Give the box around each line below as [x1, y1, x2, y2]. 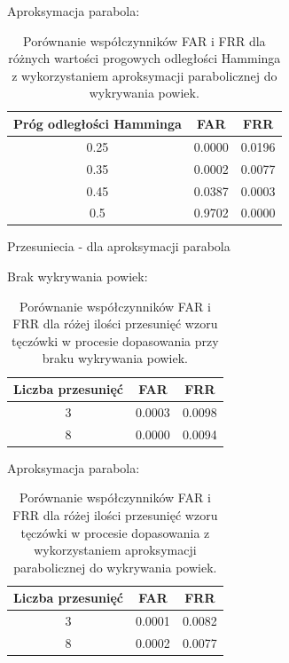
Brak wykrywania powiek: [7, 267, 148, 286]
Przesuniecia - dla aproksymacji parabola [7, 237, 230, 256]
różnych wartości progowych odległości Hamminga [8, 49, 281, 67]
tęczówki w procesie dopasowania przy [12, 331, 219, 350]
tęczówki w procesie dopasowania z [20, 523, 210, 541]
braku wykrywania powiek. [42, 349, 188, 367]
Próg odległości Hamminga [13, 114, 182, 132]
